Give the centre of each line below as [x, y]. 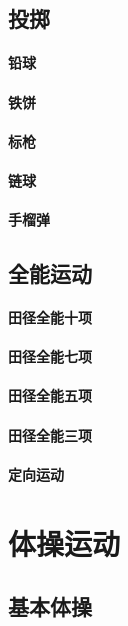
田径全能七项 [50, 356]
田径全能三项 [50, 434]
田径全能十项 [50, 317]
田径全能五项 [50, 395]
